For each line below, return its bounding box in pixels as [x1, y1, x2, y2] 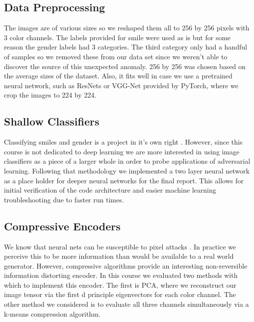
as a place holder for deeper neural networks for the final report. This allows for [4, 175, 244, 185]
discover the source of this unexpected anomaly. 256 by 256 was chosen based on [4, 61, 246, 71]
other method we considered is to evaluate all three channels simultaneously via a [4, 299, 249, 309]
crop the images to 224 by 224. [4, 90, 97, 100]
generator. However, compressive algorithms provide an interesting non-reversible [4, 260, 248, 271]
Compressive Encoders [4, 218, 121, 233]
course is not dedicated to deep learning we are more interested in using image [4, 146, 240, 156]
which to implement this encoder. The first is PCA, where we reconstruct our [4, 279, 236, 290]
